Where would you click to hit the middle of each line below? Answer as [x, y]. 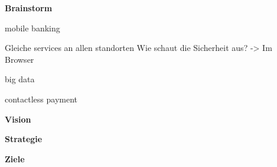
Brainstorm [29, 8]
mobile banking [32, 28]
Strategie [24, 139]
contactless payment [41, 99]
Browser [19, 59]
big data [20, 79]
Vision [18, 119]
